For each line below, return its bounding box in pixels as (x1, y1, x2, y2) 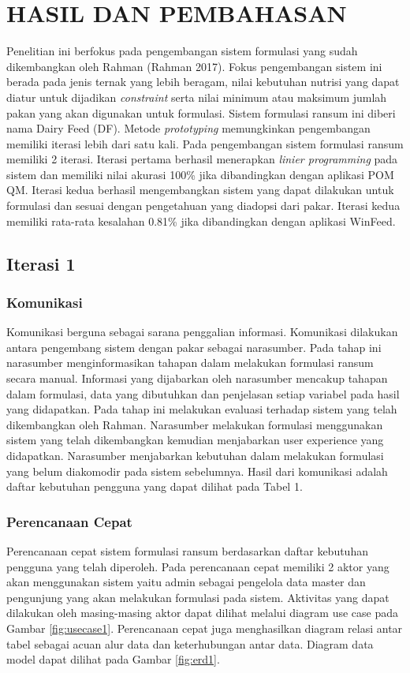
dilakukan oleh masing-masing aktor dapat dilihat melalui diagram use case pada (6, 604, 399, 621)
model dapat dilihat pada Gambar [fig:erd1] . (6, 651, 220, 667)
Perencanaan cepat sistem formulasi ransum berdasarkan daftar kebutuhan (6, 543, 368, 559)
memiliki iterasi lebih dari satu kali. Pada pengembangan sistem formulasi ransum (6, 135, 404, 151)
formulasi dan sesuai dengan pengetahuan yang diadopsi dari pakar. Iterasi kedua (6, 197, 401, 214)
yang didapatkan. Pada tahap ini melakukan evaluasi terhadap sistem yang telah (6, 401, 397, 417)
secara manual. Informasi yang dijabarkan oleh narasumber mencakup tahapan (6, 370, 388, 387)
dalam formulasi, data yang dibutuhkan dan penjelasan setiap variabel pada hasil (6, 385, 400, 402)
